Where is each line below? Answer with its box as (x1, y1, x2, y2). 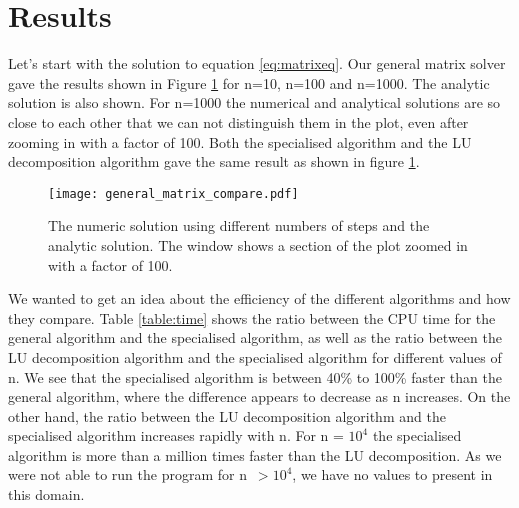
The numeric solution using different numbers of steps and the (48, 215, 430, 236)
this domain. (8, 484, 85, 505)
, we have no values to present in (292, 464, 493, 485)
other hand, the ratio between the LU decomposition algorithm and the (8, 405, 446, 426)
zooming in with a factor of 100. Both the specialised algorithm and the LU (8, 131, 472, 152)
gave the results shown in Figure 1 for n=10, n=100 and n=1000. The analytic (8, 72, 490, 93)
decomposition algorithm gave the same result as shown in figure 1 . (8, 151, 420, 172)
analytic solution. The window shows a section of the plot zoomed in (48, 234, 468, 255)
